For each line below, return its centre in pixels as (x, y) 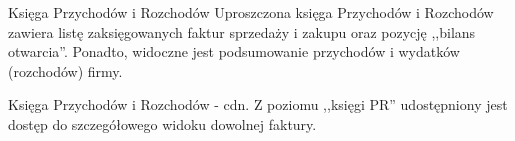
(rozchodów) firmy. (65, 70)
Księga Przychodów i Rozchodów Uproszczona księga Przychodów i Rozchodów (251, 12)
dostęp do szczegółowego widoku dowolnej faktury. (162, 123)
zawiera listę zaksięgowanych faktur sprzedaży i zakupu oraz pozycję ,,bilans (242, 31)
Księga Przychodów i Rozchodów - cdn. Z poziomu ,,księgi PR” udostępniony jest (258, 104)
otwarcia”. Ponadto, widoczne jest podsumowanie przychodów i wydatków (234, 51)
